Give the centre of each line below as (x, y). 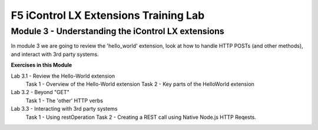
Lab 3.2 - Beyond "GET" (40, 92)
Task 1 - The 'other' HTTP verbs (64, 101)
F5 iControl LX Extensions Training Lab (108, 15)
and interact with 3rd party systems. (55, 54)
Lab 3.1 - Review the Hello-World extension (63, 76)
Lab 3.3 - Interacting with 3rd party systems (64, 109)
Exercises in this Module (42, 65)
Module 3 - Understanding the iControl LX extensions (117, 31)
